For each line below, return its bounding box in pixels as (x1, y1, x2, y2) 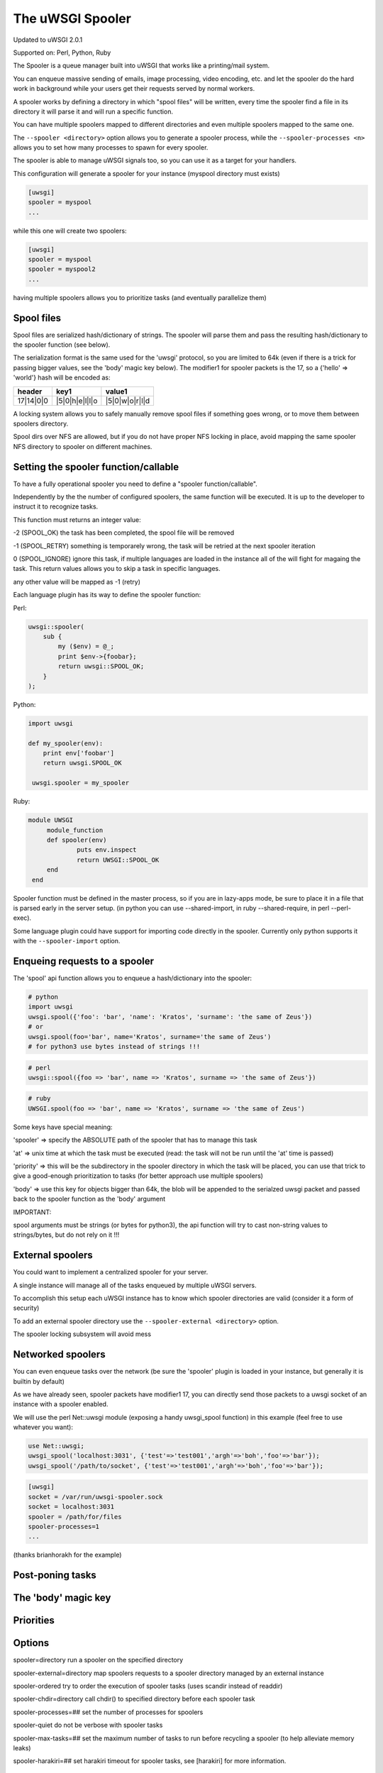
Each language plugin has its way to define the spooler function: (13, 591, 201, 599)
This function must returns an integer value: (13, 515, 141, 524)
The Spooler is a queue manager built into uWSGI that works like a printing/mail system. (13, 61, 270, 70)
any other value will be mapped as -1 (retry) (13, 577, 141, 586)
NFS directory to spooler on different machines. (13, 442, 152, 450)
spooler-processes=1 (28, 1522, 99, 1530)
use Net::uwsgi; (28, 1442, 85, 1450)
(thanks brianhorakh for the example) (13, 1550, 122, 1560)
